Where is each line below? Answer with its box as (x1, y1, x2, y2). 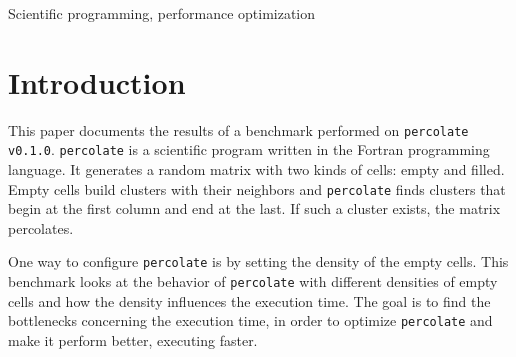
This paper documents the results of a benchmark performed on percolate (8, 119, 469, 140)
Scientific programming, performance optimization (8, 3, 316, 23)
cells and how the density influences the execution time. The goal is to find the (8, 290, 491, 311)
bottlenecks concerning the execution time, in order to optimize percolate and (8, 310, 493, 331)
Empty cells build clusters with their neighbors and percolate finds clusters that (8, 178, 506, 199)
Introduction (8, 61, 186, 102)
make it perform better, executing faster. (8, 330, 258, 351)
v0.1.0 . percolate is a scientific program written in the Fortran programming (8, 139, 490, 160)
